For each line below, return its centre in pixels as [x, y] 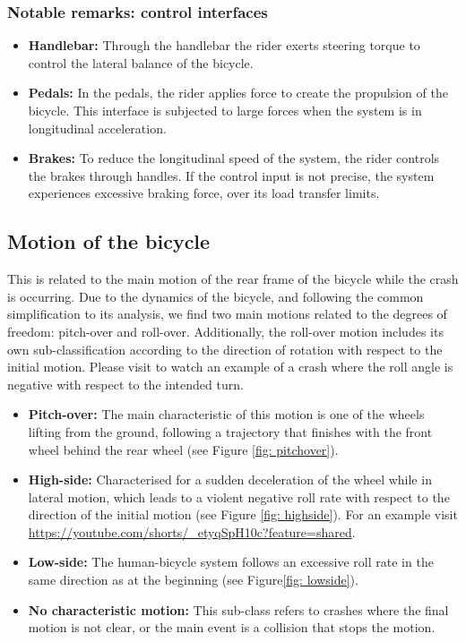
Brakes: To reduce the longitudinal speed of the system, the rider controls [234, 158]
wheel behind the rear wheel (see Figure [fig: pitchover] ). [183, 449]
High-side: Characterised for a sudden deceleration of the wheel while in [230, 479]
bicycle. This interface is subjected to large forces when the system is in [225, 110]
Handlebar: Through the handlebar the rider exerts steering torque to [224, 45]
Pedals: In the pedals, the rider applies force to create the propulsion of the [238, 93]
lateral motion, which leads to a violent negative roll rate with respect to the [239, 496]
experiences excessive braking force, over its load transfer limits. [204, 193]
